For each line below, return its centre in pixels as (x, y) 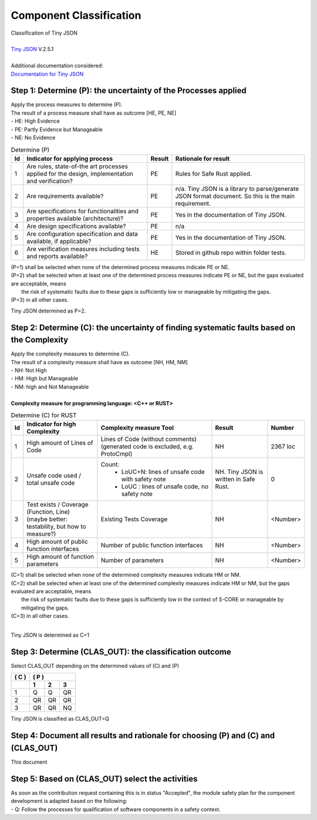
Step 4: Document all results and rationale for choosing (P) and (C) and (143, 736)
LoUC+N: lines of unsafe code (163, 472)
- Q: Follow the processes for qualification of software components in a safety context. (116, 809)
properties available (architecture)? (75, 219)
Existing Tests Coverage (134, 519)
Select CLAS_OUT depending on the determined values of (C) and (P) (95, 666)
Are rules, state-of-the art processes (77, 166)
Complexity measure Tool (137, 428)
